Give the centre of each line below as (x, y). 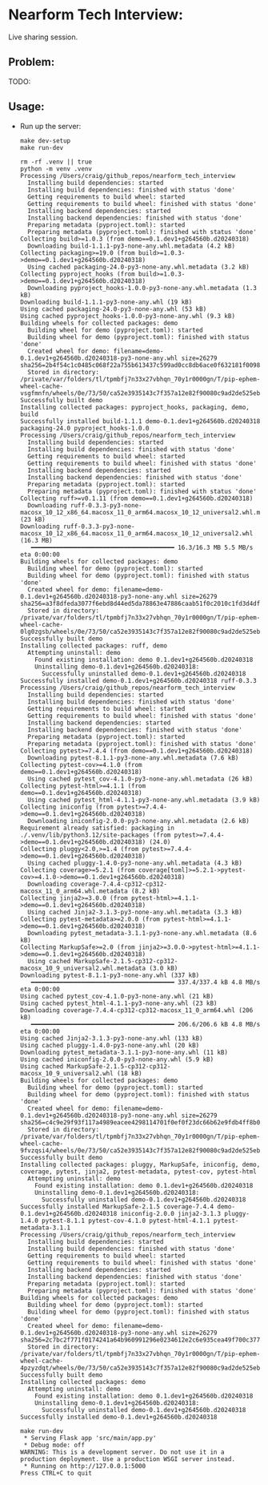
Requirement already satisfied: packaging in (97, 828)
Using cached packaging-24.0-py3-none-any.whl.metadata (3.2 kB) (138, 267)
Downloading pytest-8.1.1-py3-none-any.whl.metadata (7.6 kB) (133, 758)
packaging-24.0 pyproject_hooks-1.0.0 (84, 428)
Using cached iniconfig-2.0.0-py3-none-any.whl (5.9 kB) (117, 1059)
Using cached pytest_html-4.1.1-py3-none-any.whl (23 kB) (118, 1003)
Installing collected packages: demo (83, 1382)
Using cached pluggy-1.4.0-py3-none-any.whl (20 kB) (110, 1045)
